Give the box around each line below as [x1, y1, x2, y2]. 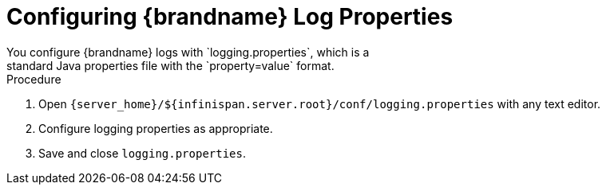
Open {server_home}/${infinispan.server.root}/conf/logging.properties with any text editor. [38, 96, 601, 111]
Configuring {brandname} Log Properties [6, 3, 454, 30]
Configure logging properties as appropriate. [38, 121, 273, 135]
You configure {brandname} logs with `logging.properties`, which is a [6, 45, 370, 59]
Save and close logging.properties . [38, 146, 247, 160]
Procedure [6, 72, 61, 86]
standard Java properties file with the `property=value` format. [6, 58, 335, 72]
